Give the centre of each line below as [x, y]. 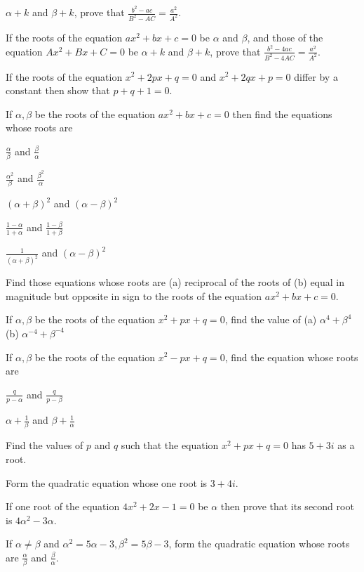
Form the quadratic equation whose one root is [107, 482]
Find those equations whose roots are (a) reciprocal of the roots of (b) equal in [175, 282]
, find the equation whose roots [291, 357]
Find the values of [45, 445]
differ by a [316, 76]
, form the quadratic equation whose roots [259, 544]
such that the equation [170, 445]
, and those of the [285, 37]
